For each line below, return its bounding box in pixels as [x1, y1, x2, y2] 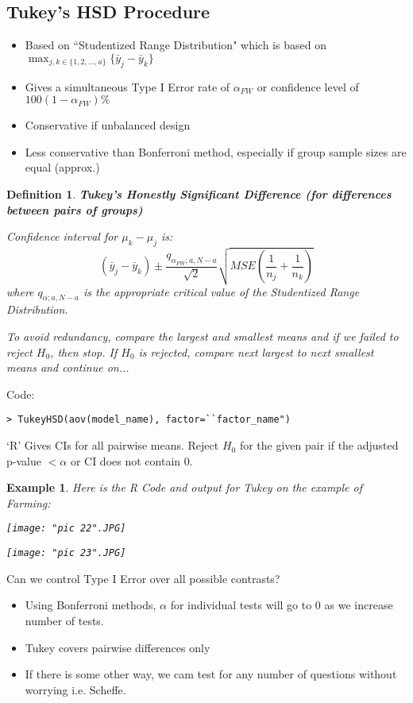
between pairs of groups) [6, 201, 143, 218]
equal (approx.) [25, 159, 100, 176]
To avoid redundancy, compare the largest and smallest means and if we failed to [6, 328, 399, 345]
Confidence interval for [6, 228, 118, 245]
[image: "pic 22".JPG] [6, 523, 126, 535]
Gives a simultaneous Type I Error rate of [25, 78, 230, 95]
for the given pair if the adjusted [239, 437, 399, 454]
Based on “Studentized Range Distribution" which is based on [25, 37, 326, 53]
